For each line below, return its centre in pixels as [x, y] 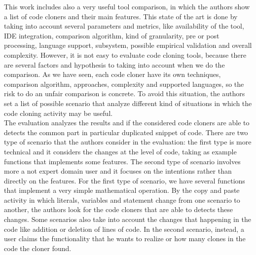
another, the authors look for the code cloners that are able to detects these [119, 209]
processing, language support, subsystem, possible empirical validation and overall [128, 45]
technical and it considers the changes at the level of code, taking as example [120, 151]
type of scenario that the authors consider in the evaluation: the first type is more [128, 142]
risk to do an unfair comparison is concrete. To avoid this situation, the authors [125, 93]
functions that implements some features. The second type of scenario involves [122, 161]
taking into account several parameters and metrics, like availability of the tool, [124, 26]
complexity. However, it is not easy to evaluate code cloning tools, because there [125, 55]
